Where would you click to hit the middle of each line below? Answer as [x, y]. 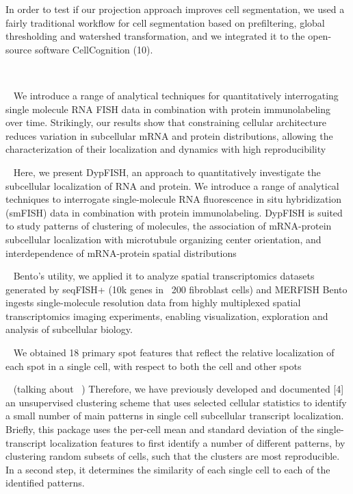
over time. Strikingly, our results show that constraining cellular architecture [166, 122]
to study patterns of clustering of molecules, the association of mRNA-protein [169, 226]
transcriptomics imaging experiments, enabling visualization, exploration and [167, 316]
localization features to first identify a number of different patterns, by [197, 442]
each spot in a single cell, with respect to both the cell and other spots [154, 366]
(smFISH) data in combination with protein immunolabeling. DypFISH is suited [174, 212]
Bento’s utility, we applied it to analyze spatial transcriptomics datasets [164, 276]
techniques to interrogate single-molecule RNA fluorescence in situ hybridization [174, 199]
